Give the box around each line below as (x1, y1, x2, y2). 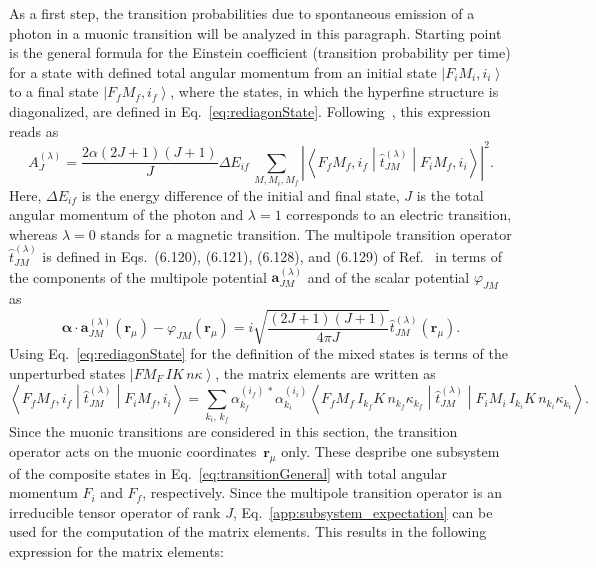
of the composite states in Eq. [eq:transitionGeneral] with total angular (9, 462, 447, 483)
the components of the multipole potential (9, 266, 267, 287)
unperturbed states (9, 363, 126, 383)
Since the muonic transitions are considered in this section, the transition (9, 421, 458, 442)
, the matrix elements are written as (215, 363, 436, 383)
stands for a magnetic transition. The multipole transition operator (100, 223, 512, 244)
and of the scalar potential (307, 266, 470, 287)
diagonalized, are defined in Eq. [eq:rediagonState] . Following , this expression (9, 100, 491, 121)
